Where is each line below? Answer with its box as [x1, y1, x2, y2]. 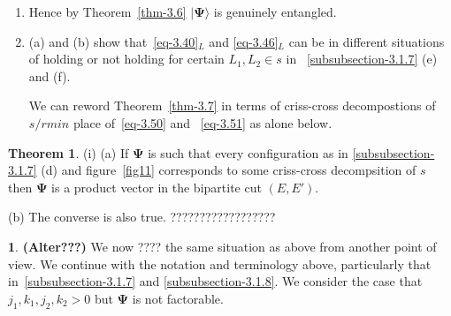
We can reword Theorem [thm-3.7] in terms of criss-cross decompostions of [28, 96, 436, 115]
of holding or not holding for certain [28, 49, 225, 68]
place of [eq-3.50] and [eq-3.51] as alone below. [73, 113, 333, 132]
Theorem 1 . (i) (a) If [8, 143, 129, 162]
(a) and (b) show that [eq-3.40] [28, 32, 199, 50]
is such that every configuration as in [148, 143, 348, 162]
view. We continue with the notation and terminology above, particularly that [8, 254, 432, 273]
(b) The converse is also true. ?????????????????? [8, 207, 276, 226]
